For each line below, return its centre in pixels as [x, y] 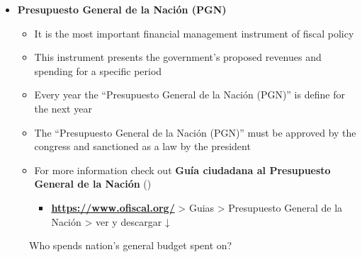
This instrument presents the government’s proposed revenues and [178, 57]
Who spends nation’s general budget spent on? [131, 245]
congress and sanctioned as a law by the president [142, 146]
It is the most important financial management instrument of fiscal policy [194, 33]
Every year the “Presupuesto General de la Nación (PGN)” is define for [190, 95]
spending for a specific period [98, 70]
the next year [63, 108]
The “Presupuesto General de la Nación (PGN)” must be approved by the [195, 132]
